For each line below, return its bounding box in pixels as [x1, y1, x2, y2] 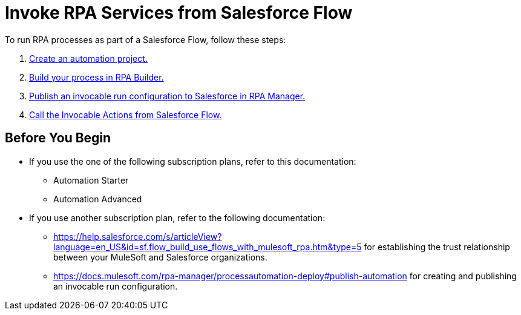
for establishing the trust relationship [364, 241, 510, 252]
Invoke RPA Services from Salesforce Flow [5, 2, 353, 23]
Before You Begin [5, 130, 111, 146]
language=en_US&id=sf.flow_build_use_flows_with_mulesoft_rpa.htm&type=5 [53, 241, 362, 252]
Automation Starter [53, 174, 129, 185]
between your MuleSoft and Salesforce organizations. [53, 251, 267, 262]
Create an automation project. [29, 53, 148, 64]
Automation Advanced [53, 193, 142, 204]
